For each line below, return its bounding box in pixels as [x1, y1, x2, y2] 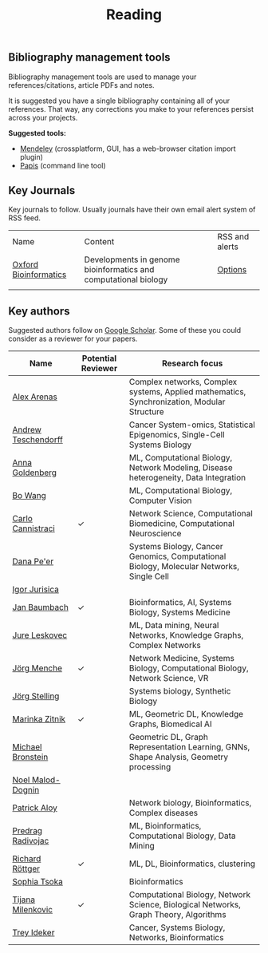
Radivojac [12, 836, 49, 847]
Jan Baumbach [12, 602, 69, 613]
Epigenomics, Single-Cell [128, 429, 225, 441]
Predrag [12, 825, 42, 836]
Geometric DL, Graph [128, 732, 209, 743]
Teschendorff [12, 434, 64, 445]
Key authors [8, 304, 70, 318]
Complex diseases [128, 808, 198, 819]
